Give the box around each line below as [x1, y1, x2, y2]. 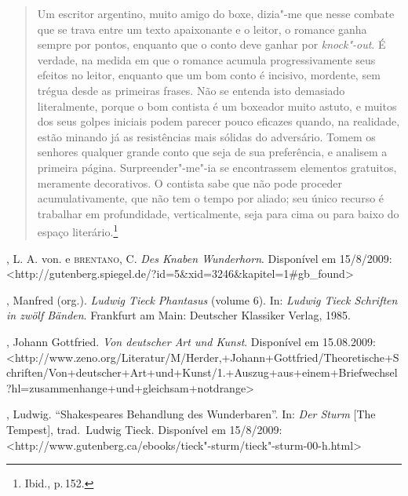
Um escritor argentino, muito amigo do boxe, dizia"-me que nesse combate [37, 5, 395, 21]
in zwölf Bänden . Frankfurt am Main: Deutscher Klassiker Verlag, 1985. [6, 307, 351, 323]
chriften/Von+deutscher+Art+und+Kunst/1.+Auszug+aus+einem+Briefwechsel [6, 364, 398, 381]
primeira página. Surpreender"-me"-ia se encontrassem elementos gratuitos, [37, 159, 397, 175]
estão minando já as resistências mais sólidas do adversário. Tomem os [37, 128, 376, 144]
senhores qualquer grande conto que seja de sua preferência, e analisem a [37, 144, 388, 160]
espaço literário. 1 [37, 221, 118, 239]
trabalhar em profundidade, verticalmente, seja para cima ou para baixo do [37, 205, 399, 221]
